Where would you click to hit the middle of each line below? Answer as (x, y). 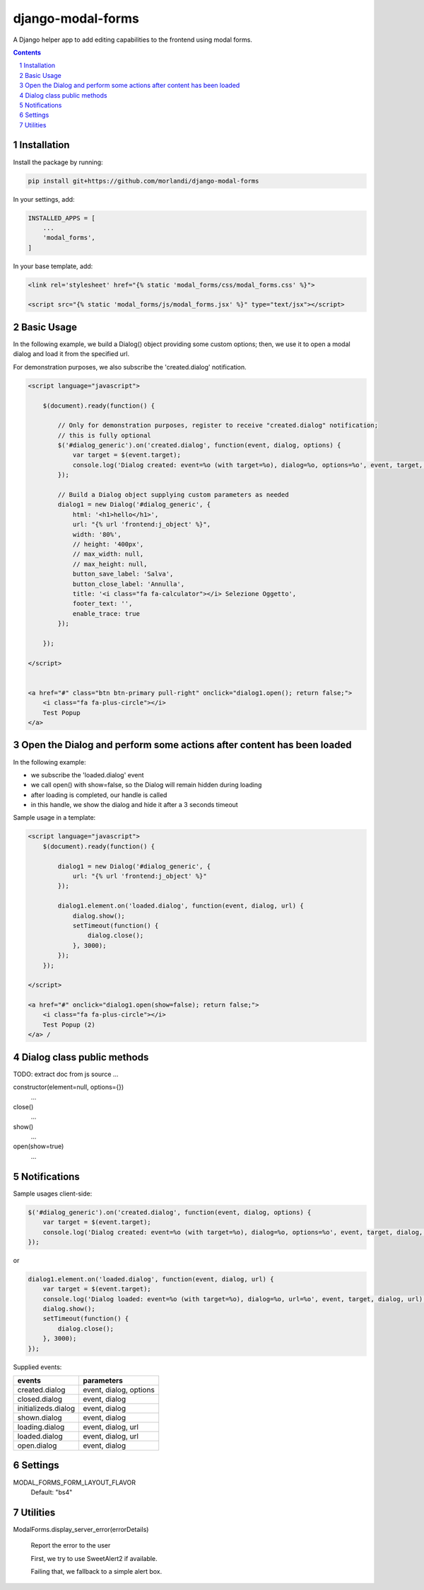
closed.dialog (40, 1400)
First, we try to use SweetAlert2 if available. (94, 1558)
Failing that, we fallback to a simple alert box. (96, 1571)
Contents (27, 52)
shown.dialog (40, 1418)
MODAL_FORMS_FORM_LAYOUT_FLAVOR (74, 1482)
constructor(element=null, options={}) (69, 1087)
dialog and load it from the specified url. (71, 354)
